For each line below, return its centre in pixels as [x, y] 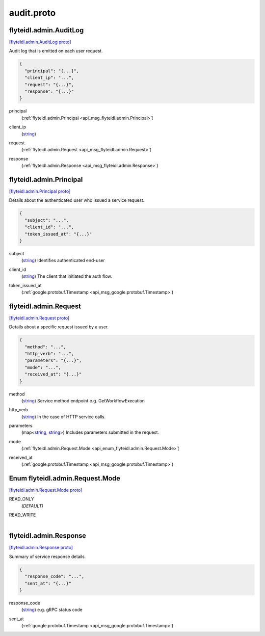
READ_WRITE [23, 515]
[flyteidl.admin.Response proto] [41, 548]
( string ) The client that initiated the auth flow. [67, 276]
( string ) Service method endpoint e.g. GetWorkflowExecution [83, 400]
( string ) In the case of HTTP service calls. [63, 417]
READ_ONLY [22, 499]
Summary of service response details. [47, 556]
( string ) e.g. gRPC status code [52, 610]
